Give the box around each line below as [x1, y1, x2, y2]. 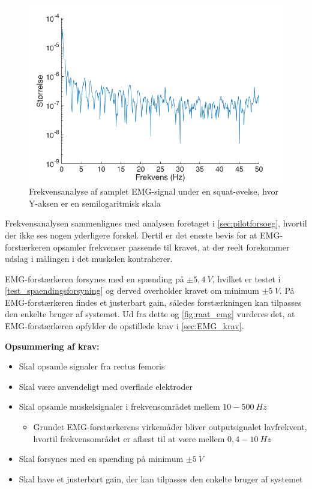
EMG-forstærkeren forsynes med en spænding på [5, 272, 184, 285]
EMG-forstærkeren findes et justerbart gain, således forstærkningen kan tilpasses [5, 296, 302, 308]
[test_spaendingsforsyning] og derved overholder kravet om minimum [5, 284, 260, 297]
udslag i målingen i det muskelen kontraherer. [5, 252, 173, 265]
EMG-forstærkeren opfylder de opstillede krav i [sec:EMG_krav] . [5, 320, 244, 332]
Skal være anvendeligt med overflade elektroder [19, 380, 193, 392]
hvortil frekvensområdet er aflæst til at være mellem [33, 432, 225, 445]
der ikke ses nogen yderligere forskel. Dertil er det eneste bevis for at [5, 228, 257, 241]
